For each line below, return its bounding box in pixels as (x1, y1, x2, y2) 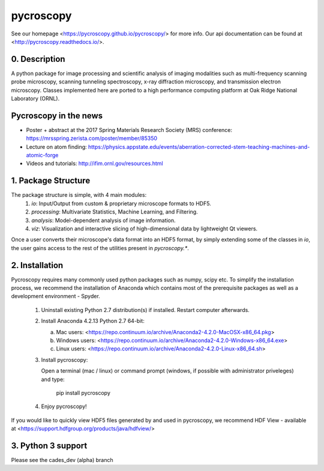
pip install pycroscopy (56, 389, 111, 396)
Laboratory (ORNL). (11, 95, 60, 102)
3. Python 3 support (11, 440, 88, 451)
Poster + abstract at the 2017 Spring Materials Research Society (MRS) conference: (26, 126, 233, 133)
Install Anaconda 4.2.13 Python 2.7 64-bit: (41, 317, 145, 325)
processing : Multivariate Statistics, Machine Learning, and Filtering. (31, 208, 198, 215)
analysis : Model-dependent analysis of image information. (31, 217, 176, 224)
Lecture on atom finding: (26, 143, 87, 150)
